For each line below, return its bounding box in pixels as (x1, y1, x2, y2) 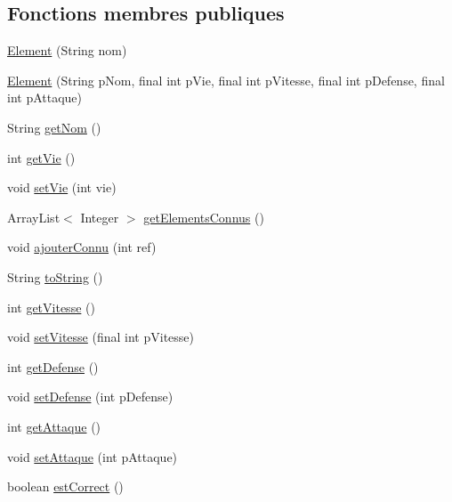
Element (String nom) (7, 41, 127, 60)
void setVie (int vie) (7, 178, 117, 197)
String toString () (7, 267, 103, 286)
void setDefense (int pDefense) (7, 387, 174, 406)
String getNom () (7, 117, 101, 136)
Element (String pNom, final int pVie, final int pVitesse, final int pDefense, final (7, 70, 445, 89)
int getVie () (7, 148, 76, 166)
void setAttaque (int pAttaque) (7, 447, 178, 466)
